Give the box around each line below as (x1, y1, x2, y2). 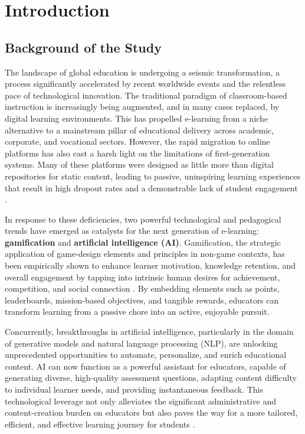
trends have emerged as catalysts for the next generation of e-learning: (5, 224, 259, 237)
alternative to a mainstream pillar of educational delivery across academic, (5, 123, 274, 136)
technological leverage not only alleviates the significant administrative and (5, 394, 276, 407)
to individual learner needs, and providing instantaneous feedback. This (5, 383, 263, 396)
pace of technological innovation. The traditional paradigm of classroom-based (5, 89, 287, 101)
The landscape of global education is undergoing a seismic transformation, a (5, 66, 280, 78)
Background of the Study (5, 38, 162, 56)
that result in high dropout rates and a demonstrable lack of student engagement (5, 181, 298, 194)
